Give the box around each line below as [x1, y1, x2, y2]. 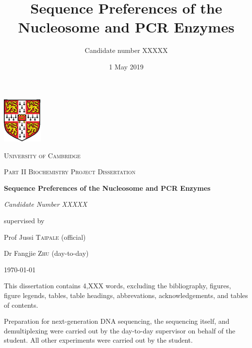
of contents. [4, 299, 38, 310]
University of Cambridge [4, 150, 81, 160]
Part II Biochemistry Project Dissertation [4, 166, 136, 177]
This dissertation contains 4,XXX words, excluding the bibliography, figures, [4, 281, 231, 291]
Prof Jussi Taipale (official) [4, 232, 86, 242]
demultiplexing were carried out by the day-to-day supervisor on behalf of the [4, 325, 235, 335]
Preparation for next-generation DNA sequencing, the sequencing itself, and [4, 316, 230, 326]
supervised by [4, 215, 45, 225]
